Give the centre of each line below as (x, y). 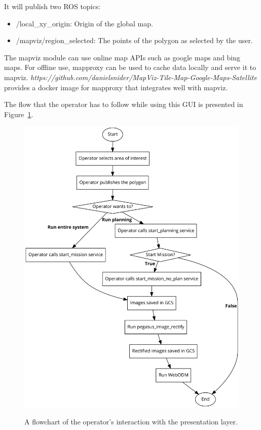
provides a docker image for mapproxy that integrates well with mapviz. (116, 87)
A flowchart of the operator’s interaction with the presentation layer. (131, 422)
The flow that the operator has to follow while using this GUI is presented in (124, 104)
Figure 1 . (19, 114)
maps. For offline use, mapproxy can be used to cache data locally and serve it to (130, 67)
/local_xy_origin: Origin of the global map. (84, 23)
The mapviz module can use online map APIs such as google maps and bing (122, 57)
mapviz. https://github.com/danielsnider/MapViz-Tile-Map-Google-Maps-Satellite (130, 77)
